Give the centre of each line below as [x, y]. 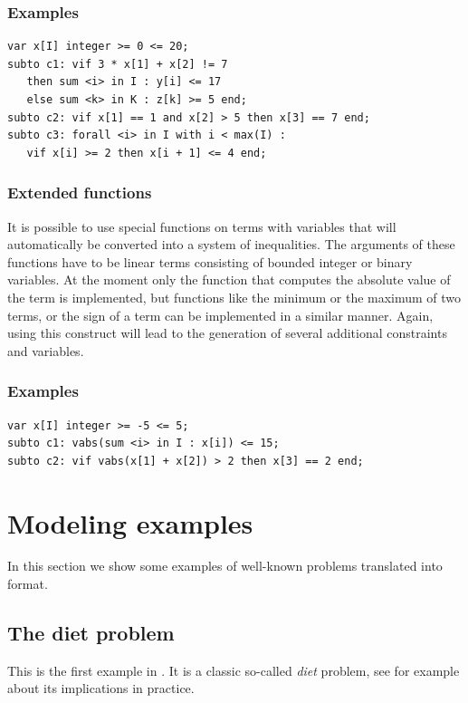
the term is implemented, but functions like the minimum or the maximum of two [234, 297]
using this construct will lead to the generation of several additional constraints [227, 333]
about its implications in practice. [101, 688]
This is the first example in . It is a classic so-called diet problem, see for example [234, 670]
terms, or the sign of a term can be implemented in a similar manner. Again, [220, 315]
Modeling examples [130, 522]
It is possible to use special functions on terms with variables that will [202, 226]
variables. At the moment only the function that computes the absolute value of [229, 279]
